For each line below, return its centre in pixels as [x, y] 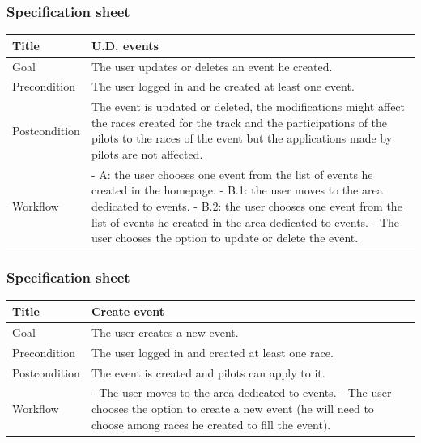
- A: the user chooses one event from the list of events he [232, 174]
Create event [128, 311]
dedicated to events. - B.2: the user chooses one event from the [247, 206]
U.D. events [125, 45]
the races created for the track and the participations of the [239, 122]
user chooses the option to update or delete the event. [225, 238]
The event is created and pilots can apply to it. [208, 372]
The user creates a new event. [165, 332]
